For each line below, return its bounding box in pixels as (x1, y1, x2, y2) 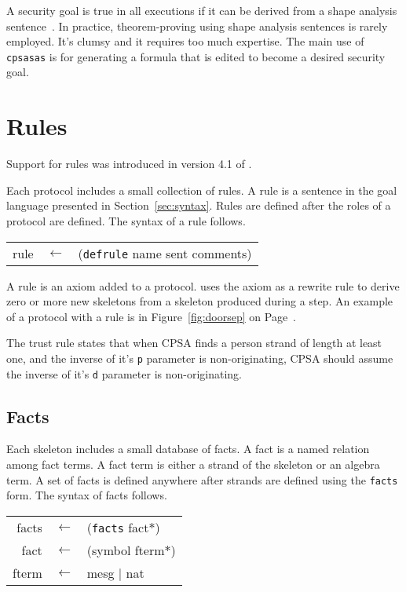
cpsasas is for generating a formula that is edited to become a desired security (6, 48, 386, 64)
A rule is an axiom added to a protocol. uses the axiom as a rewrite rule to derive (6, 277, 400, 294)
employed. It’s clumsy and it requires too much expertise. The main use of (6, 33, 364, 49)
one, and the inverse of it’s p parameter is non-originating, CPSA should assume (6, 349, 393, 366)
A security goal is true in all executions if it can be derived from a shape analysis (6, 2, 397, 18)
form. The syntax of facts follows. (6, 487, 167, 503)
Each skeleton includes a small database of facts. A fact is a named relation (6, 440, 370, 457)
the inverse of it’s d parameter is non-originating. (6, 365, 243, 382)
